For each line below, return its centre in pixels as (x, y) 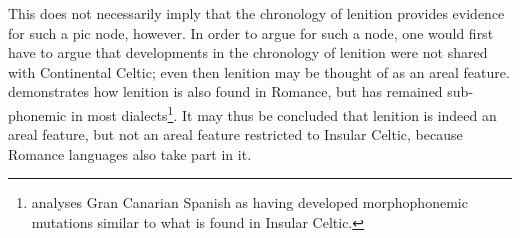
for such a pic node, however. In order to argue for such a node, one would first (251, 32)
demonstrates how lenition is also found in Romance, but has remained (225, 91)
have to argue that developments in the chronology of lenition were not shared (248, 52)
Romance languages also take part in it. (130, 153)
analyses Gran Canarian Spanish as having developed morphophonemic (249, 202)
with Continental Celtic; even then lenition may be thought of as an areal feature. (259, 71)
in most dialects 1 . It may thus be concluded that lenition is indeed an (283, 113)
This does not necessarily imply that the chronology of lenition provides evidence (256, 13)
